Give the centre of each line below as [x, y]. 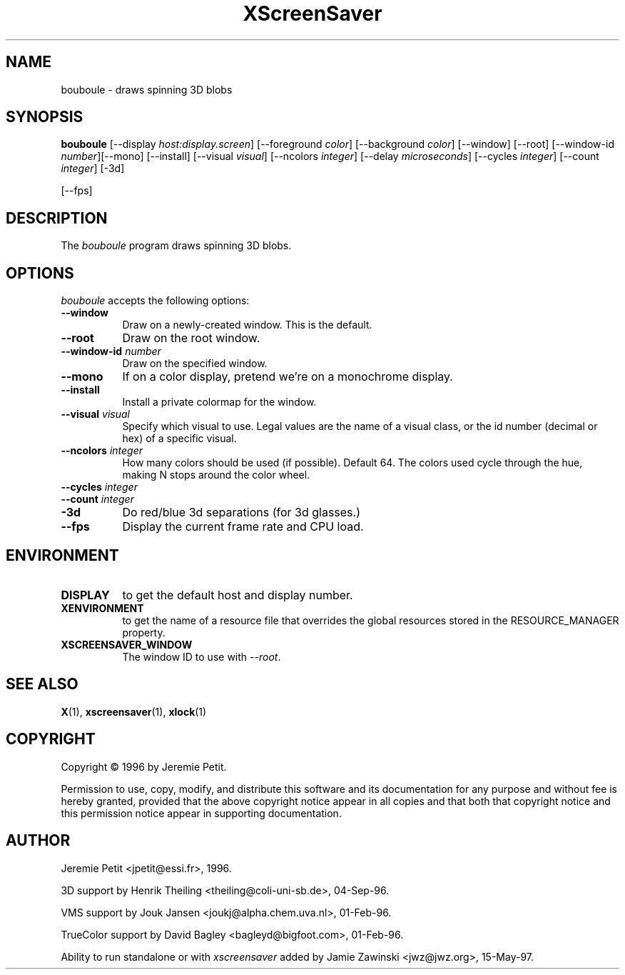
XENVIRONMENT [102, 608]
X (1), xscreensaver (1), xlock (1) [134, 711]
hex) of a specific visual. [179, 439]
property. [144, 632]
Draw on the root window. [191, 338]
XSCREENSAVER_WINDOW [127, 644]
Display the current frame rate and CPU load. [243, 527]
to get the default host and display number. [238, 595]
